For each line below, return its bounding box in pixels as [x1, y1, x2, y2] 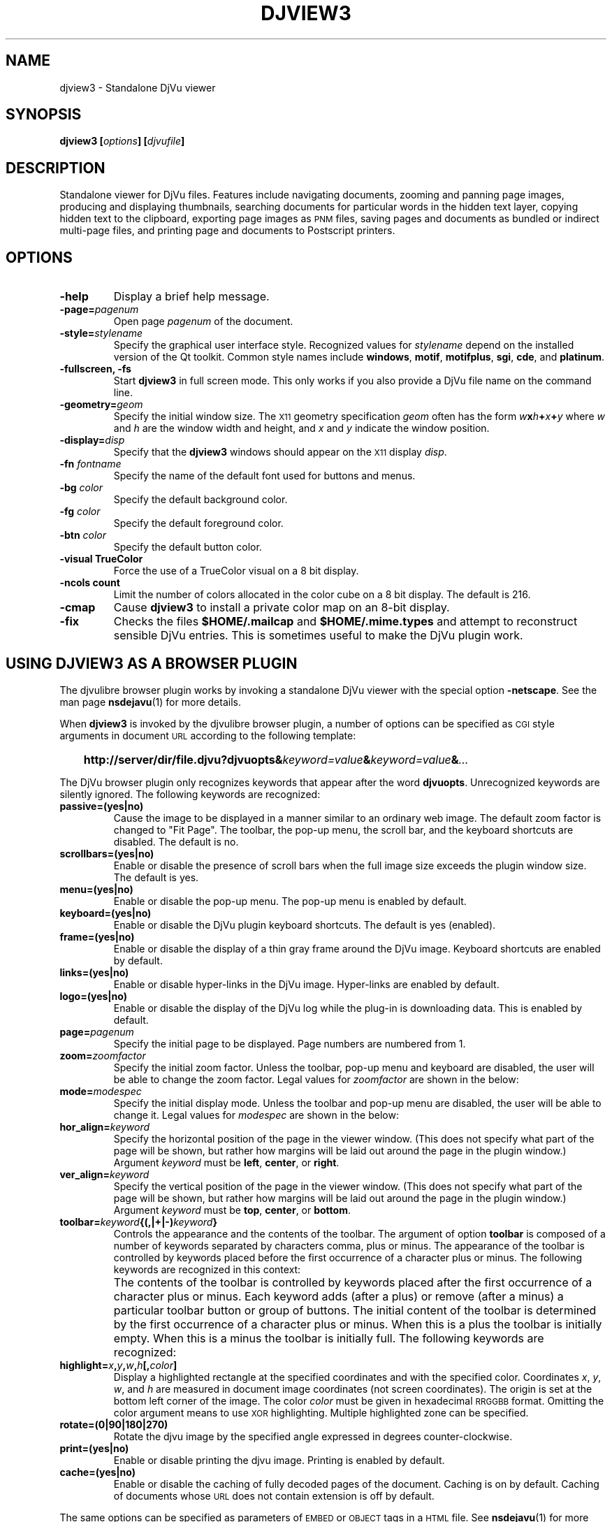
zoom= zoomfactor [59, 1049, 146, 1061]
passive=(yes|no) [59, 799, 144, 812]
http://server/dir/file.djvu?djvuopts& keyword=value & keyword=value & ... [83, 752, 469, 767]
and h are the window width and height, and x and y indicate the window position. [113, 422, 490, 435]
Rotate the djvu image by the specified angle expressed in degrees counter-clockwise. [113, 1430, 513, 1442]
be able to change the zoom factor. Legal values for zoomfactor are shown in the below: [113, 1073, 519, 1085]
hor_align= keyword [59, 1120, 150, 1133]
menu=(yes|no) [59, 883, 133, 895]
